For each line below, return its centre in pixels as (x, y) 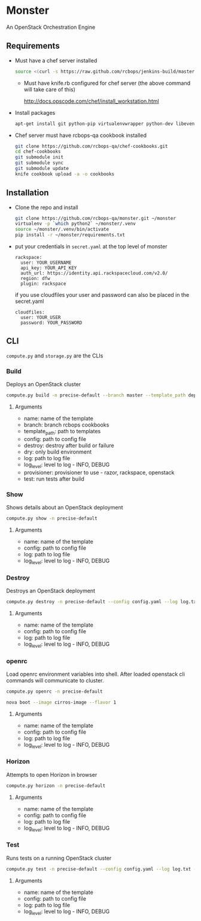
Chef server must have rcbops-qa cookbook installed (80, 135)
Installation (28, 193)
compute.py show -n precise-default (52, 518)
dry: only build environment (58, 452)
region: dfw (35, 279)
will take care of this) (50, 89)
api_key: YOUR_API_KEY (49, 268)
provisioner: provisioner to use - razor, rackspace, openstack (99, 472)
